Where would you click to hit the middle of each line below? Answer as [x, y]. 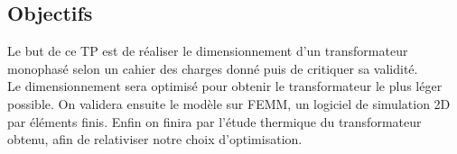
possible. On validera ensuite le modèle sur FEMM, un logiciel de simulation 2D [229, 103]
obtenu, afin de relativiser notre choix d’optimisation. [155, 139]
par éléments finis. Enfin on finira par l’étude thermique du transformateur [215, 121]
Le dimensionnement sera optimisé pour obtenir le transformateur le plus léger [225, 86]
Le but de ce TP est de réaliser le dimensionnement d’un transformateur [208, 51]
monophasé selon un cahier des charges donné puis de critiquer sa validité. [213, 68]
